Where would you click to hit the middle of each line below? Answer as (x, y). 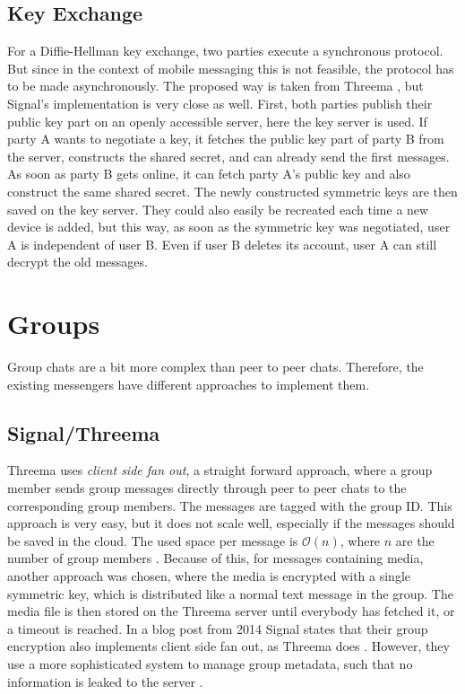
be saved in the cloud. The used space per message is (153, 540)
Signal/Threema (84, 432)
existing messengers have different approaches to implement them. (189, 384)
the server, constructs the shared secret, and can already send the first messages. (228, 156)
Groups (54, 324)
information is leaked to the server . (105, 681)
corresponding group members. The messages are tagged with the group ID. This (230, 505)
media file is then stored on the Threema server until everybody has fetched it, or (231, 611)
